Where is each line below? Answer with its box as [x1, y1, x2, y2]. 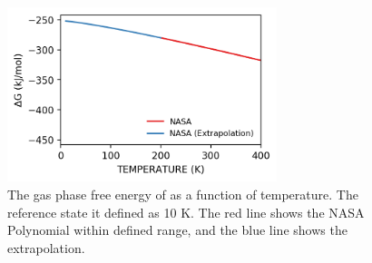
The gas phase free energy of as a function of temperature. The [7, 185, 358, 204]
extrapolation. [7, 238, 85, 257]
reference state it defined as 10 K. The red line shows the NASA [7, 202, 365, 221]
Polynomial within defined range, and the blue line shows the [7, 220, 348, 239]
